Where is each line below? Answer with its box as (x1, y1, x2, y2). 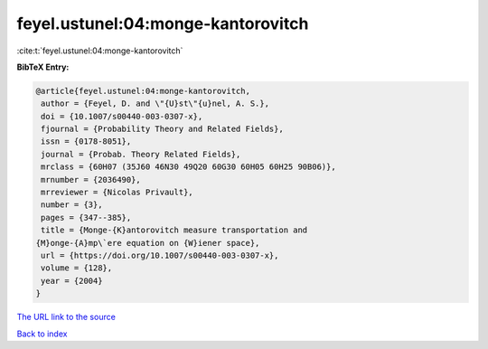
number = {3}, (41, 200, 103, 210)
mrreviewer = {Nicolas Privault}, (41, 187, 193, 198)
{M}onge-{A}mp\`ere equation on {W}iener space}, (35, 238, 260, 248)
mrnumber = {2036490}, (41, 174, 142, 184)
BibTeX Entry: (16, 61, 70, 72)
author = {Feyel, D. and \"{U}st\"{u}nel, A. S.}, (41, 99, 270, 108)
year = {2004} (41, 276, 103, 286)
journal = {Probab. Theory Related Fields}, (41, 149, 241, 159)
